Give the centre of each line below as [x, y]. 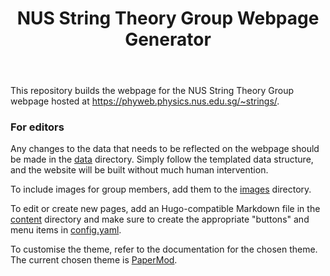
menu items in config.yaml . [66, 230]
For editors [37, 127]
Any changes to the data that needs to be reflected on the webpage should [165, 149]
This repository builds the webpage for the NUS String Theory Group [152, 91]
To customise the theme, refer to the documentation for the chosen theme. [164, 249]
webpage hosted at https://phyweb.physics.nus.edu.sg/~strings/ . [145, 101]
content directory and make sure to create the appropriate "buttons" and [160, 219]
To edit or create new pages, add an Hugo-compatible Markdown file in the [165, 209]
